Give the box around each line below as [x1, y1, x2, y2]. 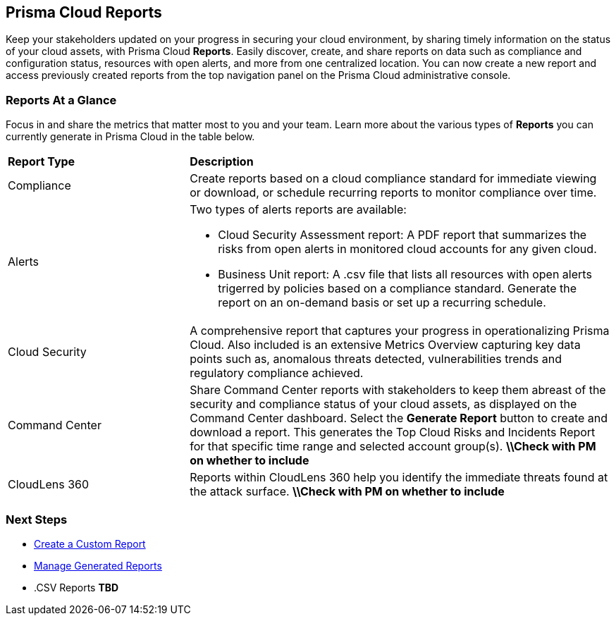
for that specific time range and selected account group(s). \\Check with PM [190, 439, 596, 454]
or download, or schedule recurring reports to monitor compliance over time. [190, 185, 597, 200]
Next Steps [6, 512, 68, 527]
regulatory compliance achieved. [190, 366, 364, 381]
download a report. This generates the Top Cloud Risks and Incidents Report [190, 425, 596, 440]
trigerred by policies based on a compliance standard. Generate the [218, 281, 577, 296]
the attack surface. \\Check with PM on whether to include [190, 484, 505, 499]
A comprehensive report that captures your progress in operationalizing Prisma [190, 324, 610, 338]
